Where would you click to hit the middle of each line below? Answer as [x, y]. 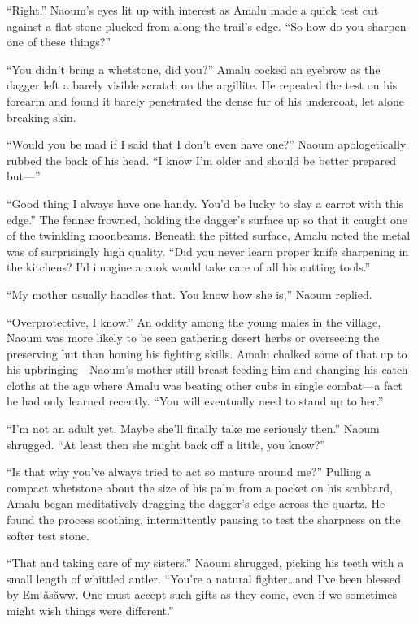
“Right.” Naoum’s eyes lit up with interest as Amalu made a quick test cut [193, 10]
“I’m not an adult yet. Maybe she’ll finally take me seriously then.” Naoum [193, 429]
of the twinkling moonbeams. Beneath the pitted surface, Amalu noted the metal [209, 235]
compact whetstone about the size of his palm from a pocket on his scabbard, [200, 487]
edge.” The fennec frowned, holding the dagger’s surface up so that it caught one [207, 219]
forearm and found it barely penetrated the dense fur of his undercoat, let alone [205, 100]
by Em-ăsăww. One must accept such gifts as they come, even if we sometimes [202, 594]
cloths [21, 385]
